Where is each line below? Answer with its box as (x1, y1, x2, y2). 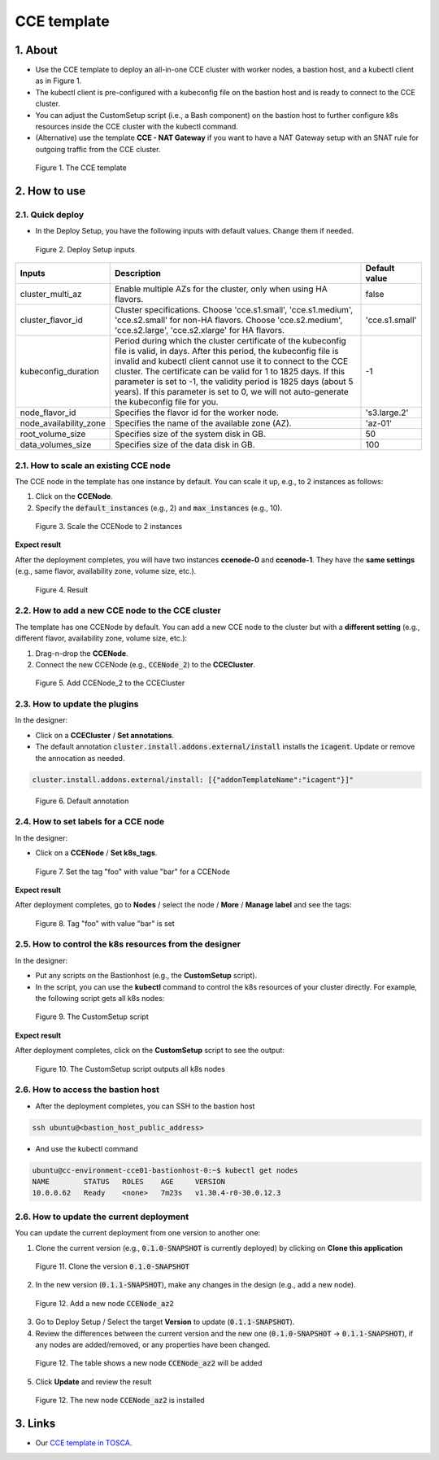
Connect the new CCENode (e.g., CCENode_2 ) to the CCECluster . (35, 659, 256, 669)
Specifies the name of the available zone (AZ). (115, 417, 292, 429)
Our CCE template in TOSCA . (35, 1437, 133, 1448)
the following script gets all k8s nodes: (35, 994, 165, 1003)
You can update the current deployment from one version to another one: (15, 1228, 261, 1238)
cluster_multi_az (20, 289, 82, 300)
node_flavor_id (20, 407, 76, 418)
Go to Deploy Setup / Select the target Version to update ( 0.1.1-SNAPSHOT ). (35, 1317, 295, 1327)
